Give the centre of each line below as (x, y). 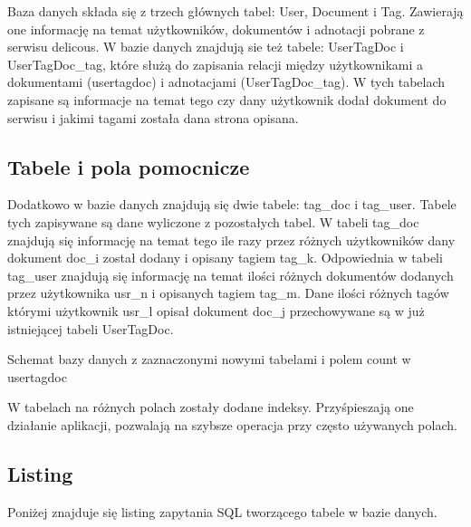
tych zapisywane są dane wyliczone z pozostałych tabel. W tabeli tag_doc (213, 221)
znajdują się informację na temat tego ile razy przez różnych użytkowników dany (231, 240)
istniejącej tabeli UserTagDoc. (91, 328)
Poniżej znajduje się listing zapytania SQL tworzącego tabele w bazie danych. (222, 511)
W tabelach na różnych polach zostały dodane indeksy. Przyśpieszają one (211, 407)
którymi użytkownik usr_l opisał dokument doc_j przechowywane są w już (216, 310)
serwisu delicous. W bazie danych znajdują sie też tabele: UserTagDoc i (206, 47)
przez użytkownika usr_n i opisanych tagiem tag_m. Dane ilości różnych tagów (228, 293)
